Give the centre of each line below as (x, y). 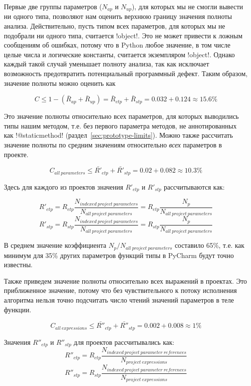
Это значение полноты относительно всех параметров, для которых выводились (121, 116)
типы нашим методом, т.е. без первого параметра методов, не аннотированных (120, 125)
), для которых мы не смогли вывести (187, 6)
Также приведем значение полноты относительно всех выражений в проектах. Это (125, 281)
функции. (18, 309)
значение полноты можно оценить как (60, 83)
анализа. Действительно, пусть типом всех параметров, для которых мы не (115, 26)
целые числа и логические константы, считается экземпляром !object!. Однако (119, 54)
